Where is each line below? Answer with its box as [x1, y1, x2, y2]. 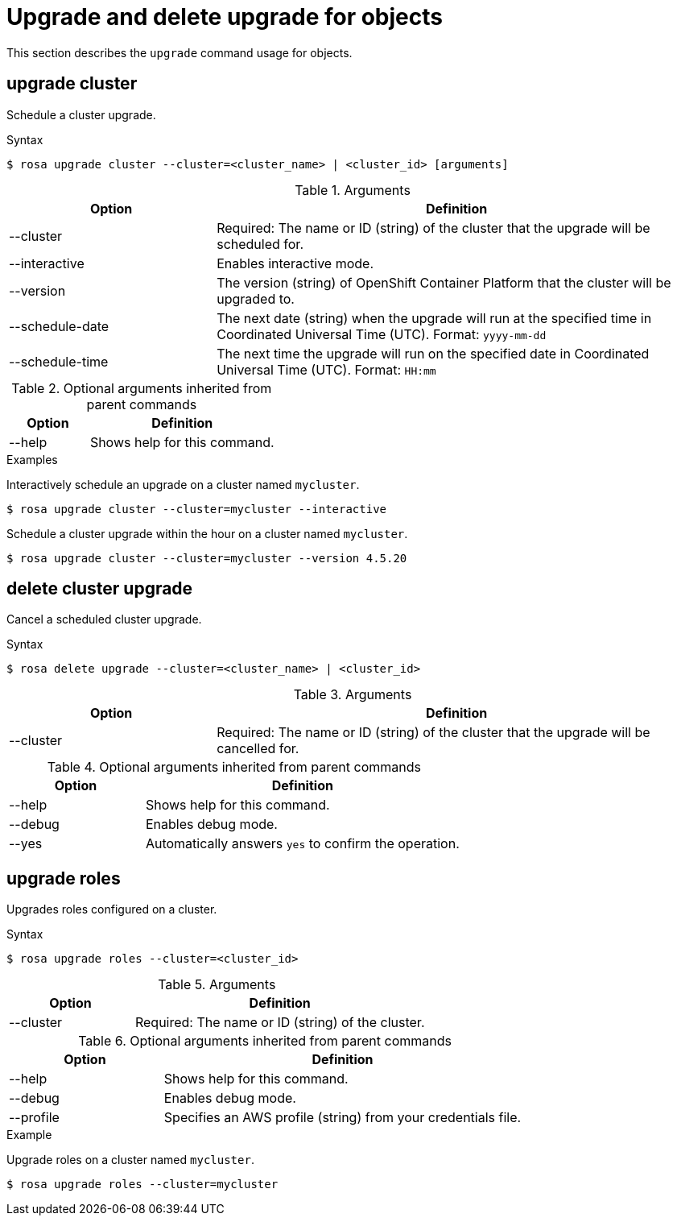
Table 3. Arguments [293, 686, 412, 703]
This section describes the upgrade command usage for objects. [6, 45, 353, 60]
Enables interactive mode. [217, 255, 374, 271]
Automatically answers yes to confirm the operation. [145, 835, 460, 852]
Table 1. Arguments [295, 181, 411, 198]
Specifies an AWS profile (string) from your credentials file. [163, 1109, 522, 1126]
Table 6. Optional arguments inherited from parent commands [78, 1033, 452, 1050]
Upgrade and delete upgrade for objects [6, 3, 443, 31]
